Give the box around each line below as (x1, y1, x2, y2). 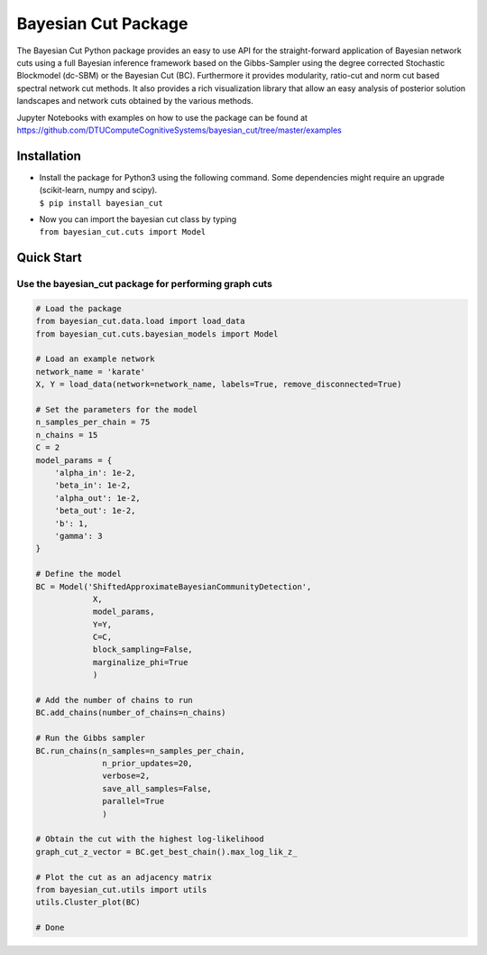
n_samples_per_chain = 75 (35, 417, 151, 428)
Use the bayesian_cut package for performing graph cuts (16, 278, 272, 291)
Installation (16, 148, 81, 163)
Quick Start (16, 250, 82, 265)
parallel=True (102, 796, 165, 807)
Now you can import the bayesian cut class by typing (39, 213, 237, 225)
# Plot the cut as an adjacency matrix (35, 872, 212, 882)
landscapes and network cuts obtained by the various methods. (16, 96, 254, 107)
